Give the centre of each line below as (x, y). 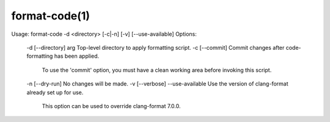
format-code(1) (51, 16)
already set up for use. (55, 92)
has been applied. (77, 56)
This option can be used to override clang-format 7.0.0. (111, 106)
